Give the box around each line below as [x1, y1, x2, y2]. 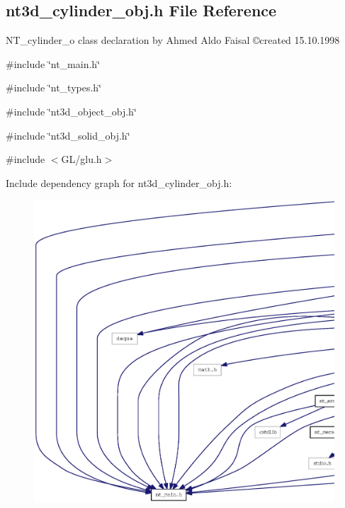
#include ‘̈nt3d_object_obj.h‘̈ [6, 103, 137, 118]
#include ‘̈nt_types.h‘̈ [6, 80, 102, 95]
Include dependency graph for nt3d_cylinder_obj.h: [6, 175, 232, 190]
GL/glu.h [61, 152, 102, 166]
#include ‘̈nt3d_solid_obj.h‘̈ [6, 128, 130, 142]
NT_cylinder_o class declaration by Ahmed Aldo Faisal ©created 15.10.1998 [6, 33, 340, 47]
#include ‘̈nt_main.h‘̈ [6, 56, 101, 71]
